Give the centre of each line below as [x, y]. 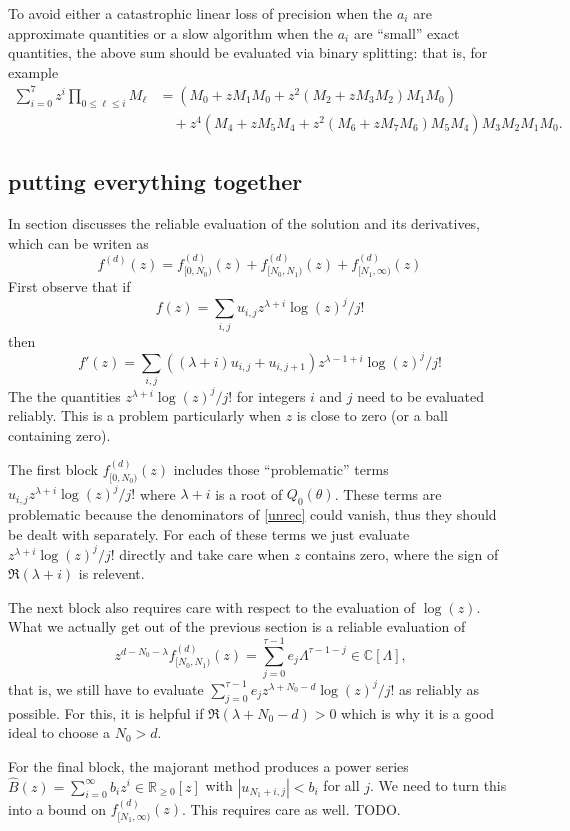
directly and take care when [204, 553]
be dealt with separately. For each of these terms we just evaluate [209, 533]
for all [341, 785]
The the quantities [64, 395]
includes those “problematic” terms [281, 469]
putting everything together [155, 181]
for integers [271, 395]
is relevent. [111, 573]
